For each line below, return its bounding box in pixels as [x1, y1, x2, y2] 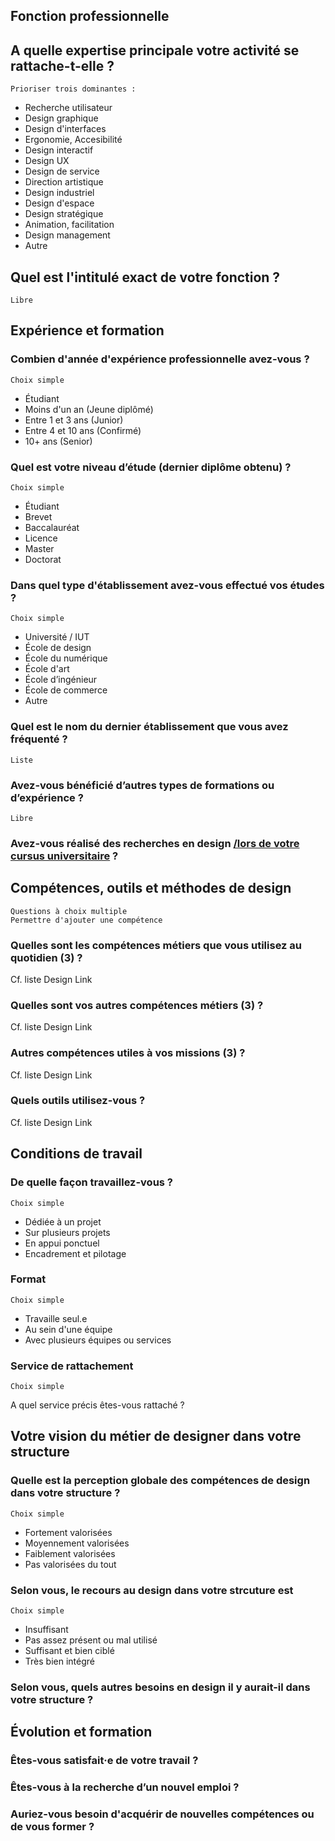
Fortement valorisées [24, 1526, 113, 1538]
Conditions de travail [10, 1145, 143, 1163]
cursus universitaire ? [10, 849, 119, 863]
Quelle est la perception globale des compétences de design [10, 1474, 311, 1488]
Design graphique [24, 112, 99, 124]
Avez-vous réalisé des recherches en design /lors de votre [10, 836, 300, 850]
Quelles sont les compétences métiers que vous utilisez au [10, 938, 302, 952]
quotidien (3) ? [10, 950, 83, 964]
